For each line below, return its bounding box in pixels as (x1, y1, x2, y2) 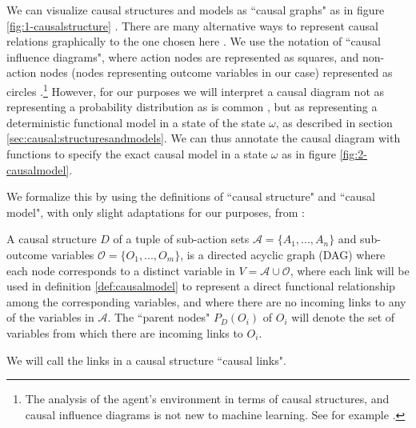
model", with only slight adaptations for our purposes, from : (6, 203, 305, 220)
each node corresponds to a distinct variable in (6, 262, 235, 278)
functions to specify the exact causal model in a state (6, 146, 268, 162)
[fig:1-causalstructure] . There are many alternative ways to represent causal (6, 17, 378, 34)
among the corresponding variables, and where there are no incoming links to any (6, 293, 406, 310)
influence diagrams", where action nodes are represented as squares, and (6, 48, 359, 65)
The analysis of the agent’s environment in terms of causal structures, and (25, 390, 390, 407)
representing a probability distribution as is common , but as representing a (6, 98, 378, 115)
